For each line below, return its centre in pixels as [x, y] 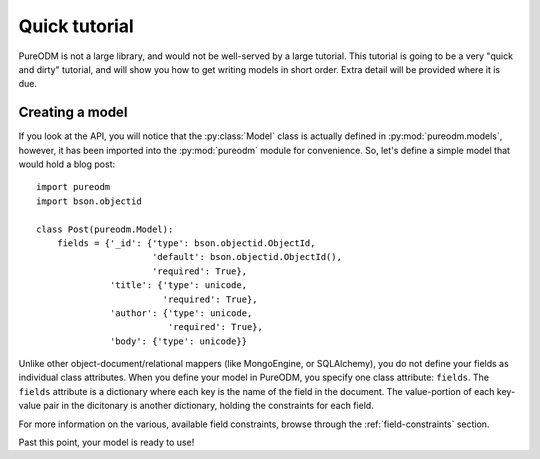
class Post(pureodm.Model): [105, 229]
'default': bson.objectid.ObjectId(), [246, 257]
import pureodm [73, 187]
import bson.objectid [89, 201]
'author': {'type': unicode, [181, 313]
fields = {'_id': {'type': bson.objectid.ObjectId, [186, 243]
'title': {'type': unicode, [179, 285]
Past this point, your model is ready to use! [106, 442]
